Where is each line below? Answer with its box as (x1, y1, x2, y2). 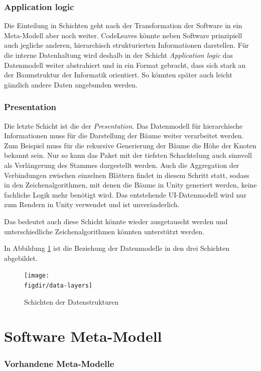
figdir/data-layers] (24, 282, 93, 289)
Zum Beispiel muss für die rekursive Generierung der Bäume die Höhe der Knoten (4, 140, 256, 150)
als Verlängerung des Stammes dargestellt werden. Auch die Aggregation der (4, 159, 239, 170)
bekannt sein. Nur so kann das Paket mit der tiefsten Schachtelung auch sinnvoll (4, 150, 252, 160)
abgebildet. (4, 252, 38, 263)
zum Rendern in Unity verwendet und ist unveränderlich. (4, 199, 180, 210)
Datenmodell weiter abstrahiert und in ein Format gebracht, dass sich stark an (4, 59, 246, 70)
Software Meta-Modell (4, 326, 162, 346)
